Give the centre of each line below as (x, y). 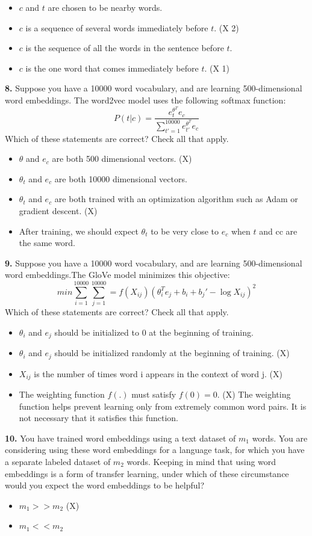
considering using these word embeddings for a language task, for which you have (155, 450)
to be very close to (185, 231)
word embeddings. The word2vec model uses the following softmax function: (145, 100)
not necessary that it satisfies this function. (98, 418)
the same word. (47, 243)
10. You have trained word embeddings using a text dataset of (120, 438)
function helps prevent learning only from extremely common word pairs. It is (163, 406)
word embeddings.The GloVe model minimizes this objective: (117, 275)
